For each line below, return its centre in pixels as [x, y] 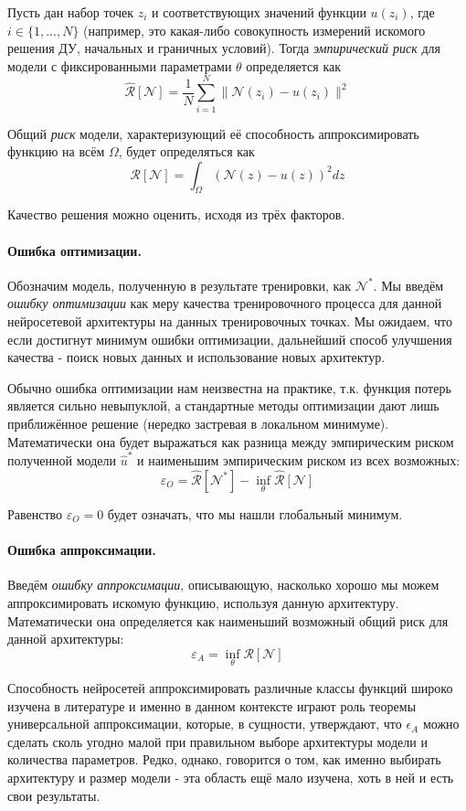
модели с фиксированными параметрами [120, 65]
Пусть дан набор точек [71, 12]
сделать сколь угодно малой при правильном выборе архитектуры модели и [217, 741]
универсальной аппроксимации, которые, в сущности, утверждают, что [205, 724]
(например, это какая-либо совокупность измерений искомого [254, 30]
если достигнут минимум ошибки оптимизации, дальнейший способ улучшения [230, 339]
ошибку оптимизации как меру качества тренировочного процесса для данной [225, 303]
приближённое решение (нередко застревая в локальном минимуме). [198, 424]
